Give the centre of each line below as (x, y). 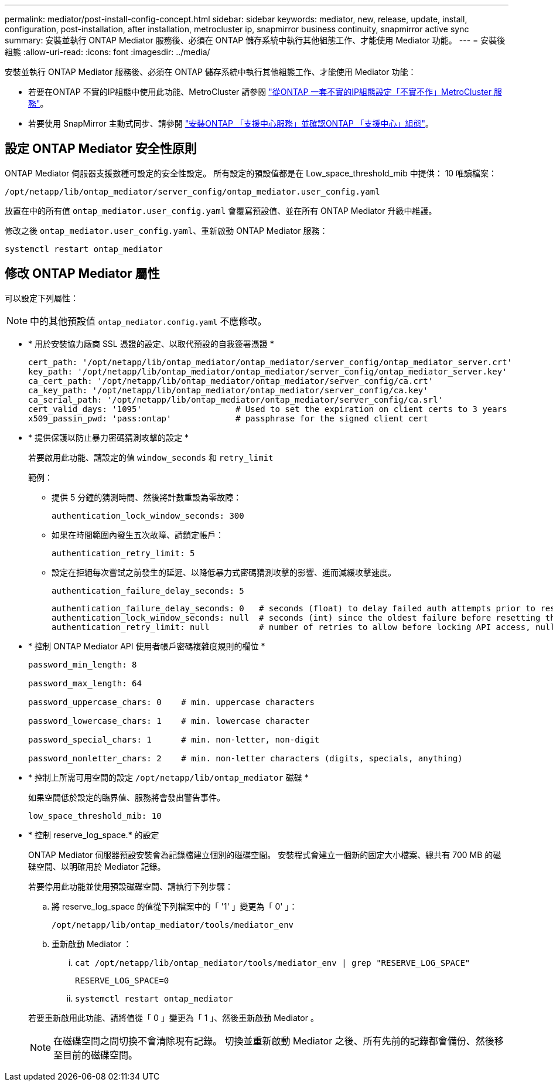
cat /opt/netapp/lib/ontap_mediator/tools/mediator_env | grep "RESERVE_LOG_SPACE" (273, 963)
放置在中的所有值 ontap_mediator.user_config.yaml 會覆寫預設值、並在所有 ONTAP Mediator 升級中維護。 (221, 210)
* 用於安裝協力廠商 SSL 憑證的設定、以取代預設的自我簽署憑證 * (151, 343)
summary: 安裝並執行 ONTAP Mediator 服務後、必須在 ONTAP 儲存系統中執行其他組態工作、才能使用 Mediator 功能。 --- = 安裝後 (255, 40)
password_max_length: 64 (85, 683)
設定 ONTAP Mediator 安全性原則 (101, 149)
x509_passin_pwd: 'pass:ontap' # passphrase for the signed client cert (228, 418)
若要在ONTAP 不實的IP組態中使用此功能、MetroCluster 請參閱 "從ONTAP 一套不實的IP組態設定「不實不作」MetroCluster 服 (265, 92)
